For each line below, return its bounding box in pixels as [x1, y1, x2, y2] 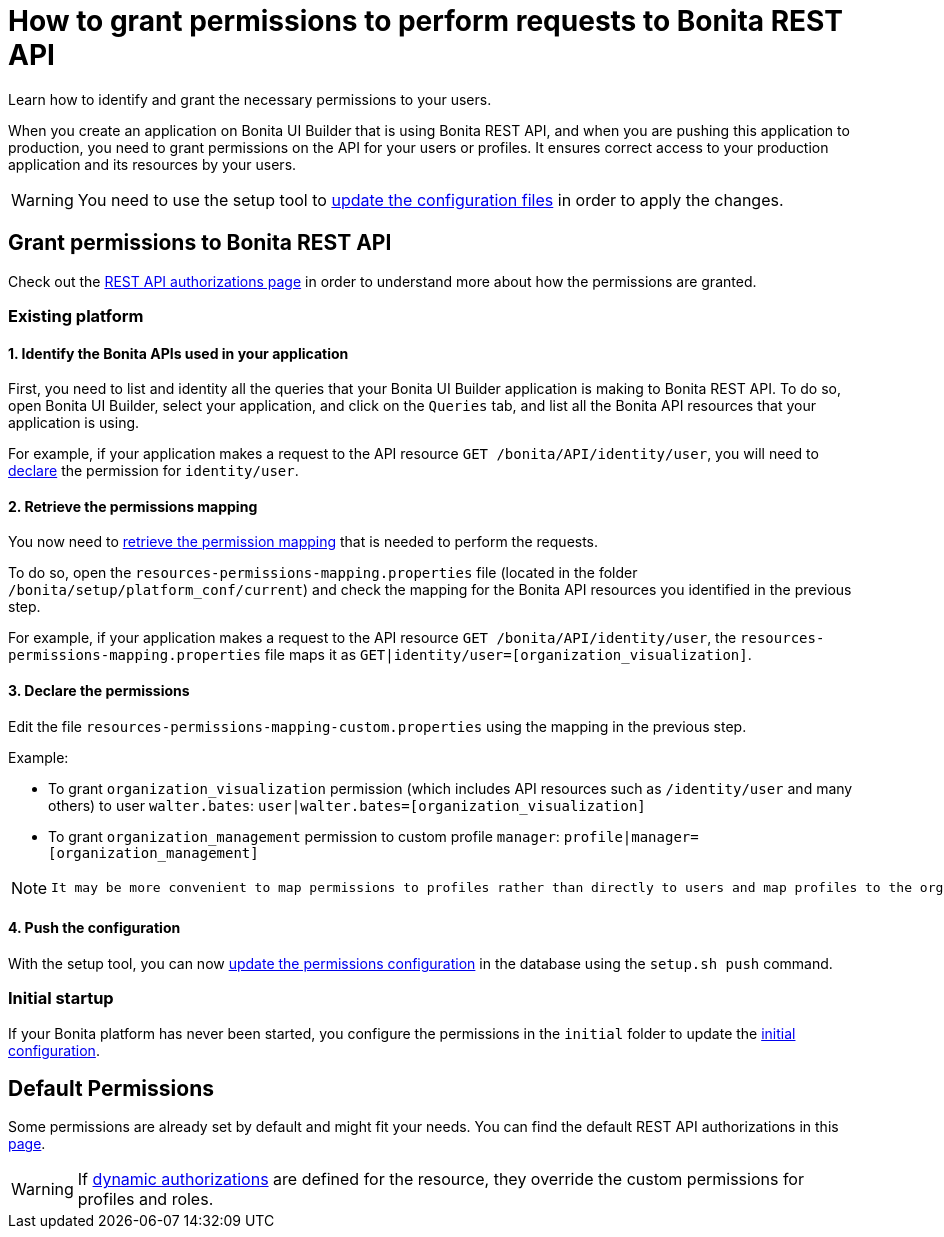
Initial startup [8, 988, 114, 1009]
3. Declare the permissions [8, 682, 190, 700]
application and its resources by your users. [8, 155, 297, 173]
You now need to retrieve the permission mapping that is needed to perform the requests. [8, 533, 599, 551]
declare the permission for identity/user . [8, 462, 299, 480]
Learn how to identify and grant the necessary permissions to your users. [8, 90, 492, 108]
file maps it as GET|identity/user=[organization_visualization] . [264, 646, 752, 664]
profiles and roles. [77, 1189, 214, 1210]
